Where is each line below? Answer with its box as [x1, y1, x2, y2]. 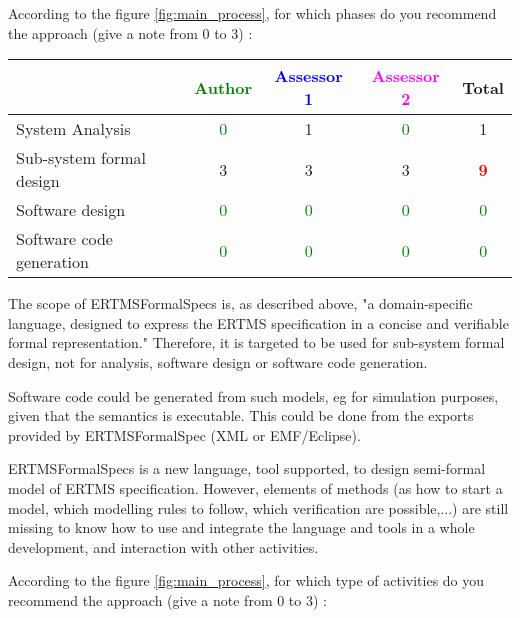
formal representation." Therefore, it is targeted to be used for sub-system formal [8, 332, 505, 353]
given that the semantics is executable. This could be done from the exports [8, 405, 474, 426]
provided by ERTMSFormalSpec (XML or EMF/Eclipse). [8, 424, 361, 445]
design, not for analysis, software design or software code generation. [8, 351, 428, 372]
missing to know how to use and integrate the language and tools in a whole [8, 517, 475, 538]
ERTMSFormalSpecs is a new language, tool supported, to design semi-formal [8, 458, 486, 479]
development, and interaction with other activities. [8, 536, 319, 557]
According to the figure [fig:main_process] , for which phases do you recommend [8, 3, 497, 23]
